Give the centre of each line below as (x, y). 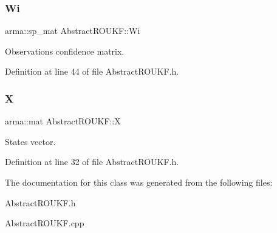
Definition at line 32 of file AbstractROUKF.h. (92, 162)
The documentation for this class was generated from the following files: (139, 182)
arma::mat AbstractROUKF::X (63, 121)
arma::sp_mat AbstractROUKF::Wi (73, 31)
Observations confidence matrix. (65, 51)
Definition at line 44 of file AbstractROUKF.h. (92, 71)
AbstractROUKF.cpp (45, 223)
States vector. (30, 141)
